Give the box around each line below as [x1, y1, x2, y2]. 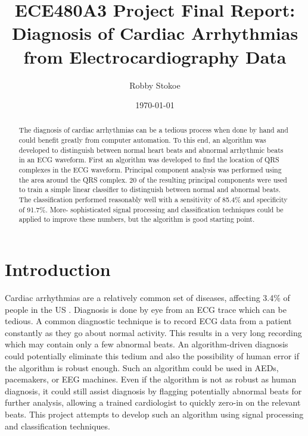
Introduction [5, 257, 111, 281]
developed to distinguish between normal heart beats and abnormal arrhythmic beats [18, 145, 284, 155]
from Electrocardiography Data [23, 44, 287, 68]
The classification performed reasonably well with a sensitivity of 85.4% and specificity [18, 195, 288, 205]
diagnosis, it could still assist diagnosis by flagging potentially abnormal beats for [5, 384, 302, 397]
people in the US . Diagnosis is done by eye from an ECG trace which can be [5, 303, 287, 315]
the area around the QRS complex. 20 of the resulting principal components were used [18, 174, 287, 184]
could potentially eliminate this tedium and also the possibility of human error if [5, 349, 299, 362]
